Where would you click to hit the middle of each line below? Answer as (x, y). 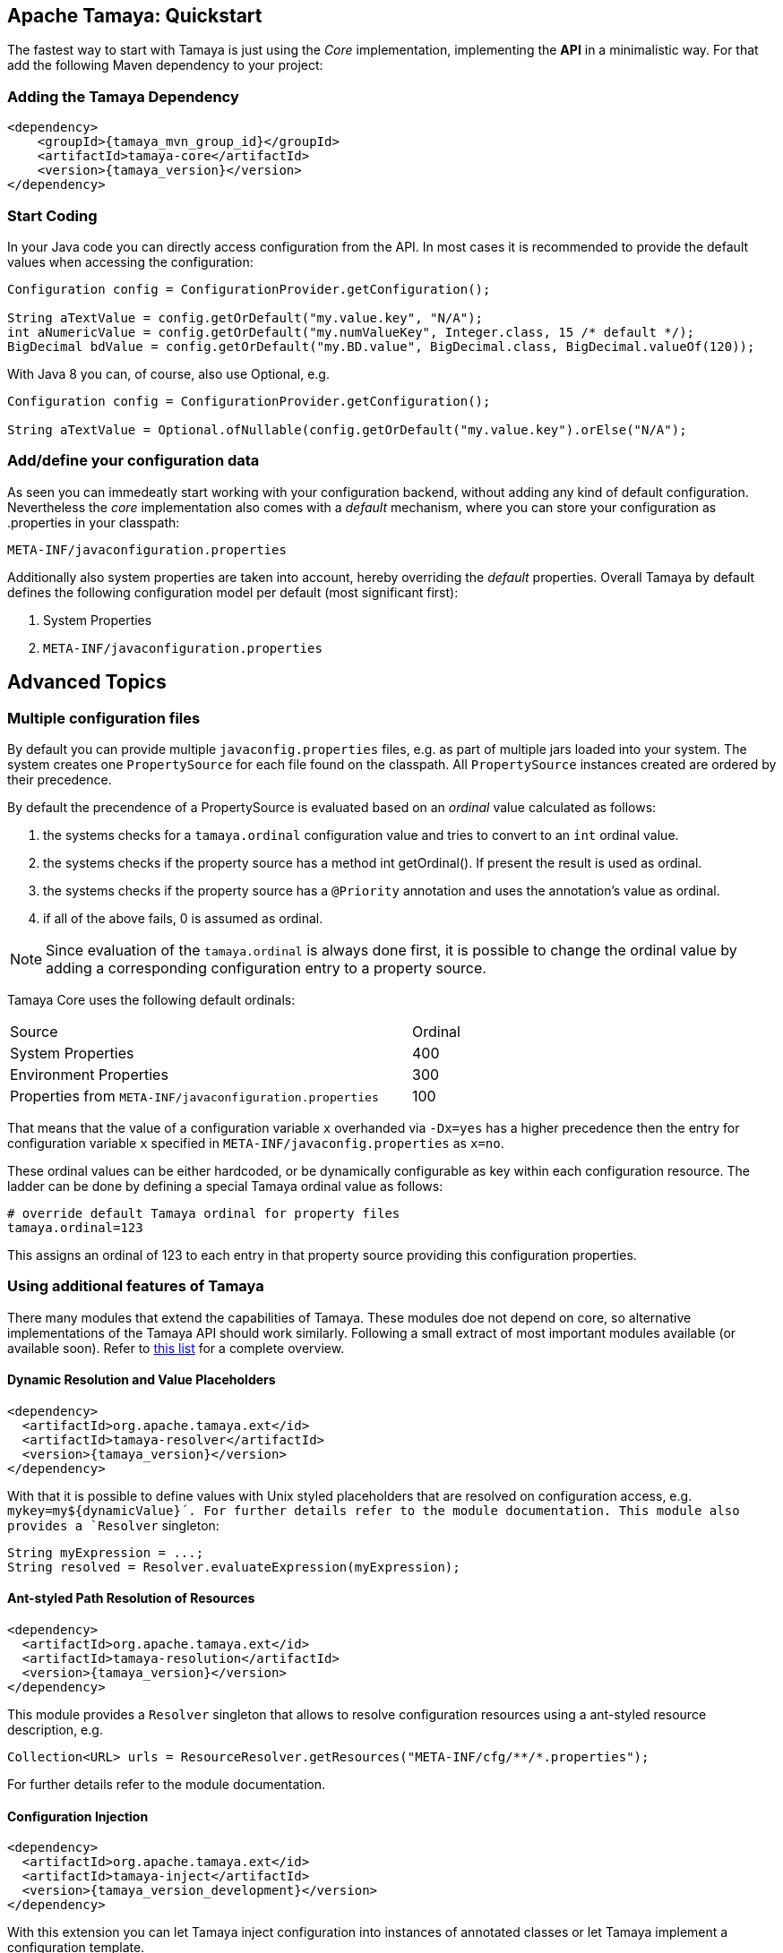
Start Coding (52, 215)
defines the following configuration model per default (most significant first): (233, 592)
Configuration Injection (78, 1816)
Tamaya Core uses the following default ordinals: (151, 999)
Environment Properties (89, 1074)
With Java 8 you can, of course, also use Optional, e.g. (168, 373)
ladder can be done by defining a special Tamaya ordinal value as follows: (225, 1186)
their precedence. (60, 779)
